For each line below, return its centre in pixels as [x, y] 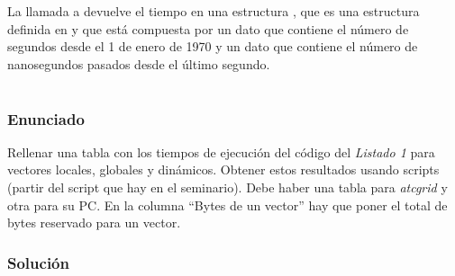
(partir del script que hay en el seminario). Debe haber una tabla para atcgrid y [227, 187]
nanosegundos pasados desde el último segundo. [139, 63]
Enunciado [46, 118]
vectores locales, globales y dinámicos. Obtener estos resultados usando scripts [223, 169]
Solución [38, 262]
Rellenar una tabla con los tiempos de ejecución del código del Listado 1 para [221, 151]
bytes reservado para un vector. [94, 223]
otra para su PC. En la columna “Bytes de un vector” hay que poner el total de [227, 205]
